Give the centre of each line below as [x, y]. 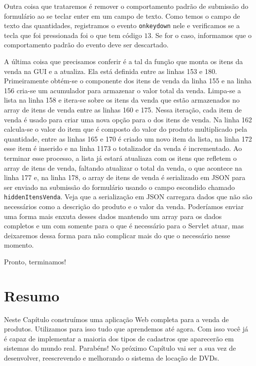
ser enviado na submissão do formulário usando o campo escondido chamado [120, 187]
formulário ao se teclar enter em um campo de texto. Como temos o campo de [122, 16]
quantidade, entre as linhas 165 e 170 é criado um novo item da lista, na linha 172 [128, 138]
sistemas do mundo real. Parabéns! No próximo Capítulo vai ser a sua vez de [120, 348]
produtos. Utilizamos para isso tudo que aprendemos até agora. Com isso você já [126, 329]
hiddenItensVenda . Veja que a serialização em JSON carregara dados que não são [128, 197]
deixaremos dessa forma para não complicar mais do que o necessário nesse [117, 235]
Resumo [32, 295]
